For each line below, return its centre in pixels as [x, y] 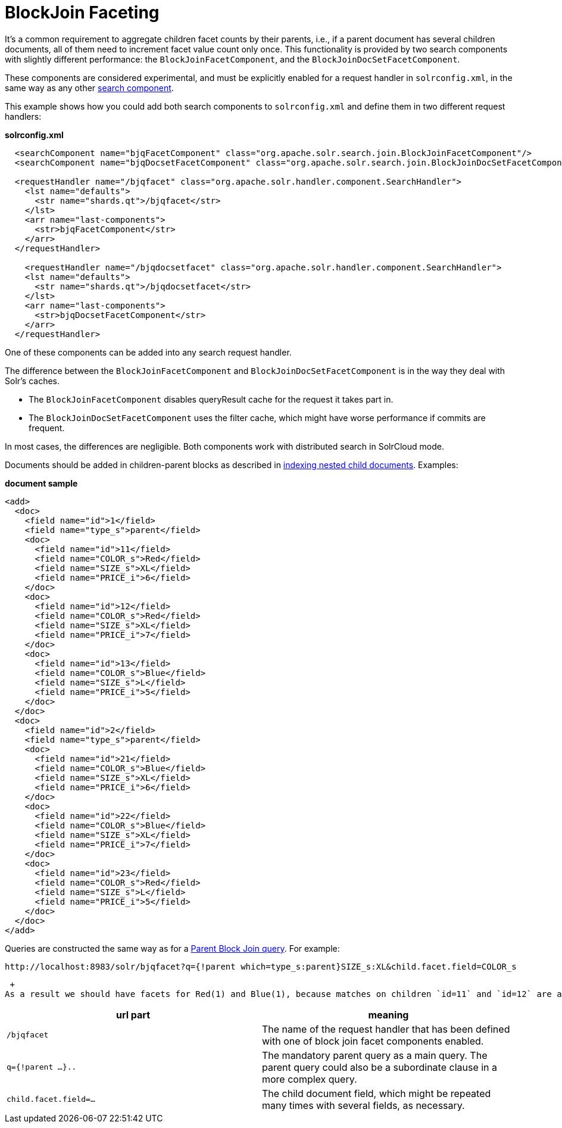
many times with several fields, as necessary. [363, 1105]
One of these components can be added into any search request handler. [148, 352]
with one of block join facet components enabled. [373, 1041]
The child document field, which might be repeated [377, 1093]
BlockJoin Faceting [82, 13]
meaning [388, 1015]
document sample [41, 483]
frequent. [47, 428]
